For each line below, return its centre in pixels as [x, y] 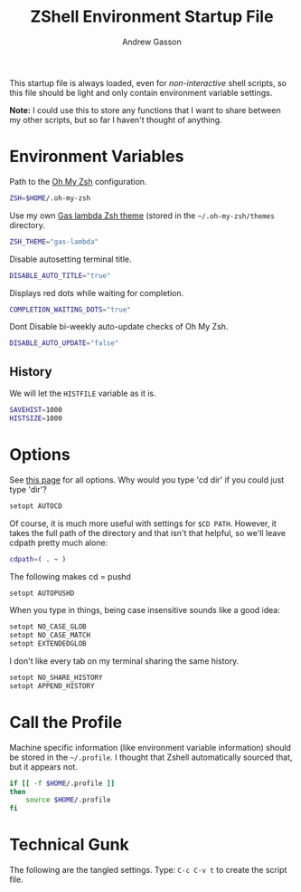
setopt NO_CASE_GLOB [48, 627]
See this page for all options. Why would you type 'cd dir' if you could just [147, 480]
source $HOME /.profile [68, 800]
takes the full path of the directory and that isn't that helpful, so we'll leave [148, 532]
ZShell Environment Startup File [152, 17]
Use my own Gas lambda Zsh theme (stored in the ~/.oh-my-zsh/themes [142, 216]
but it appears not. [44, 766]
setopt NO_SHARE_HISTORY [56, 677]
